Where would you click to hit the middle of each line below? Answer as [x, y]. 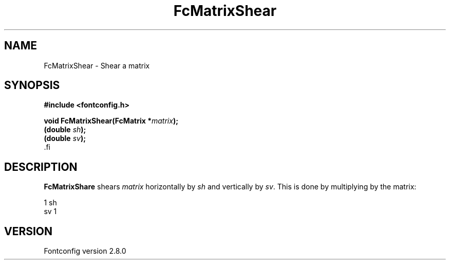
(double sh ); [65, 130]
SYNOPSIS [32, 85]
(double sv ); [65, 138]
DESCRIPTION [41, 167]
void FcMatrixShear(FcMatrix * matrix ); [111, 121]
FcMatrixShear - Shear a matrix [97, 65]
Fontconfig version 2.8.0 [85, 251]
